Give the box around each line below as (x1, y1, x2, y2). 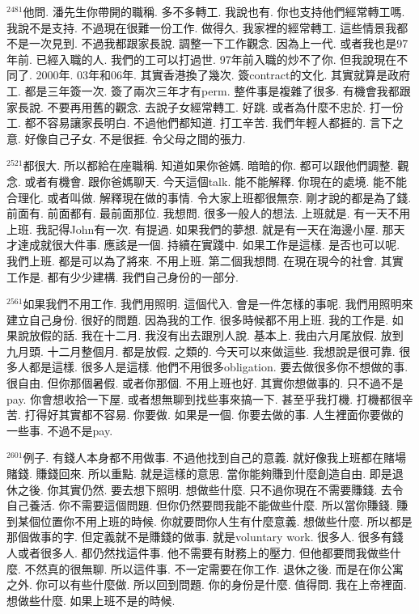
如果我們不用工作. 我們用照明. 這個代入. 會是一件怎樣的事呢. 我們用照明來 (23, 295, 413, 312)
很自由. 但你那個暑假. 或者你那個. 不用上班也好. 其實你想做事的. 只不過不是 (6, 375, 404, 392)
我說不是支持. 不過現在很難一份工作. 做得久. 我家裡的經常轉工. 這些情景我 (6, 19, 397, 36)
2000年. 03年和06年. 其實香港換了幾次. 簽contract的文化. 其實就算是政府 (36, 66, 410, 83)
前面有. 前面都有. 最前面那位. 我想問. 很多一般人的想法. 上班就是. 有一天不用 (6, 205, 411, 222)
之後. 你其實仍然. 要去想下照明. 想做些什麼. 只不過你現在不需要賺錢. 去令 (17, 481, 404, 498)
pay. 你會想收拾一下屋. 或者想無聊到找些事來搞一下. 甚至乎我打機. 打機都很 (6, 390, 402, 407)
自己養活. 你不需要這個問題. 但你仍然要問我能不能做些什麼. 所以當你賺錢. (6, 497, 393, 514)
